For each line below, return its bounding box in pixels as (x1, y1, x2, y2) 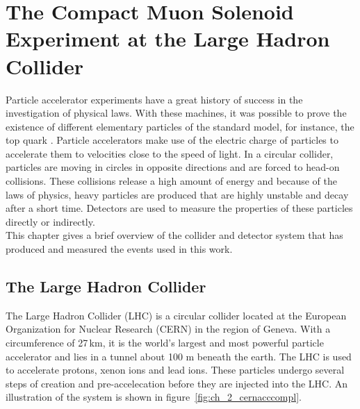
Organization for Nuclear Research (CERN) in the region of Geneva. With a (6, 322, 331, 336)
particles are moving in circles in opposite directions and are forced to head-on (6, 160, 340, 174)
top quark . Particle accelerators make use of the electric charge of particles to (6, 133, 338, 147)
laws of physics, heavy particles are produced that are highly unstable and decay (6, 187, 349, 201)
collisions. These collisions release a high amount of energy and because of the (6, 174, 337, 188)
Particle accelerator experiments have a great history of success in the (6, 92, 303, 106)
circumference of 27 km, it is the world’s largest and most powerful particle (6, 335, 324, 350)
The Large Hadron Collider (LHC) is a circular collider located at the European (6, 308, 347, 322)
